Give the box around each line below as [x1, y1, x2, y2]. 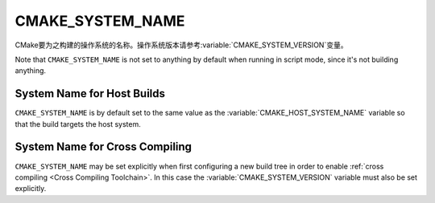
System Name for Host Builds [14, 87, 165, 100]
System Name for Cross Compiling [14, 140, 193, 154]
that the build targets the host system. [14, 119, 141, 128]
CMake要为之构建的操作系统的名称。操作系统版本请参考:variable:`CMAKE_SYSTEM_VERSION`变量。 [14, 40, 348, 50]
